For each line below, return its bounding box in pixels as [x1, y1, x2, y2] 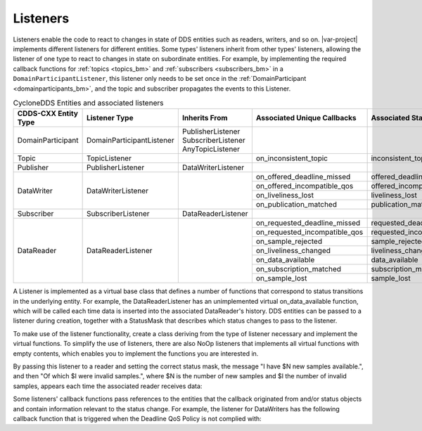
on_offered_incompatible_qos [255, 181, 354, 191]
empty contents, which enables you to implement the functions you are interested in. [13, 349, 259, 358]
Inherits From [181, 113, 228, 123]
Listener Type [86, 113, 134, 123]
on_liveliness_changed [255, 246, 331, 256]
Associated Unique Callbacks [255, 113, 357, 123]
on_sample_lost [255, 274, 307, 283]
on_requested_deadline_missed [255, 218, 361, 228]
